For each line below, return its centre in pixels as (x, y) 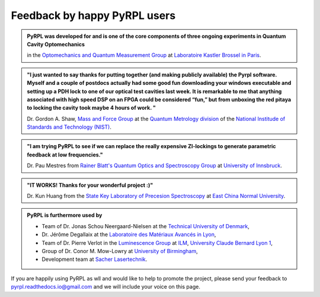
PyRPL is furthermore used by (65, 215)
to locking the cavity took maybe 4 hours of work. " (92, 108)
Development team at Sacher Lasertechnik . (95, 259)
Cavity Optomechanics (56, 44)
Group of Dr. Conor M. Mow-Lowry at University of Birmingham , (120, 251)
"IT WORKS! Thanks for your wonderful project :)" (90, 185)
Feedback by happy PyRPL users (93, 15)
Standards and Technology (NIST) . (69, 127)
